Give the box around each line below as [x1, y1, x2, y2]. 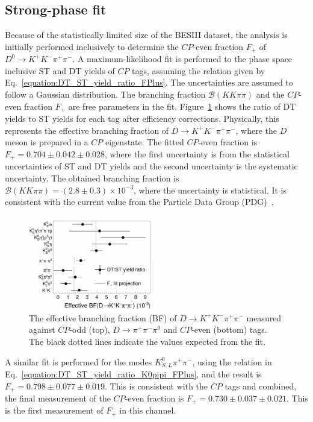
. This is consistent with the [105, 379, 208, 392]
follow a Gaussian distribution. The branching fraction [5, 88, 206, 101]
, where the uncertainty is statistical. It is [134, 183, 287, 196]
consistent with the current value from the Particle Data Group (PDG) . [5, 195, 274, 208]
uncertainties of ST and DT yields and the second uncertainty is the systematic [5, 160, 298, 172]
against [29, 323, 55, 336]
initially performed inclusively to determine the [5, 40, 179, 52]
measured [246, 311, 282, 324]
